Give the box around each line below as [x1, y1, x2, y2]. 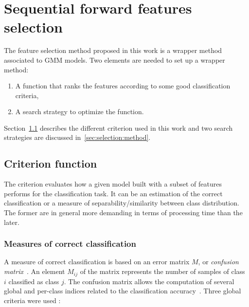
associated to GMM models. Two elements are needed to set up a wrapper [4, 54, 225, 65]
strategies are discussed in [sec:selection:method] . [4, 132, 151, 142]
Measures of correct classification [4, 238, 136, 250]
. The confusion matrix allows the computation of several [64, 276, 234, 286]
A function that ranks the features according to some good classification [15, 81, 231, 91]
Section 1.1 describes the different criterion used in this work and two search [4, 122, 233, 133]
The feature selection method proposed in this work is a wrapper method [4, 45, 222, 55]
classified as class [8, 276, 59, 286]
